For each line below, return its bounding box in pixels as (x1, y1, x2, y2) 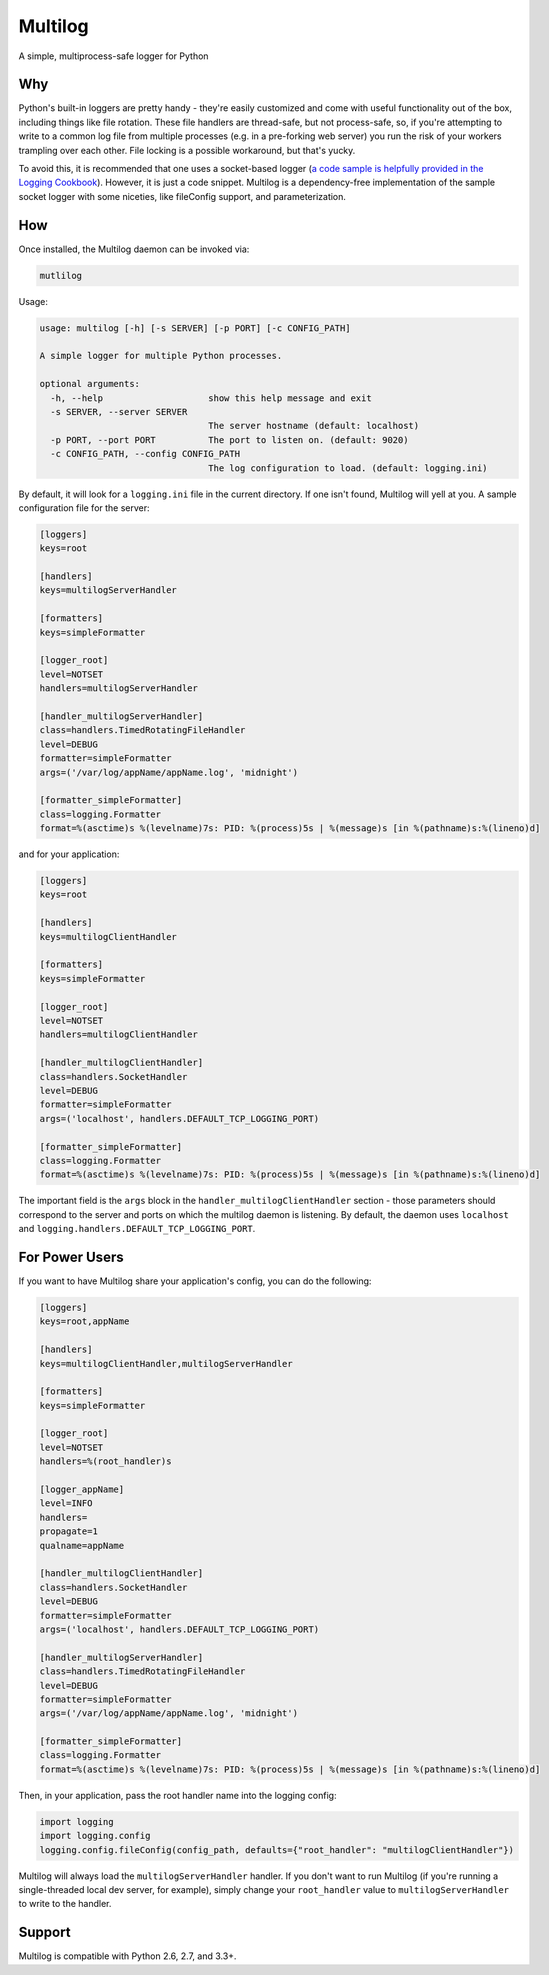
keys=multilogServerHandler (39, 585, 177, 596)
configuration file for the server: (18, 501, 150, 514)
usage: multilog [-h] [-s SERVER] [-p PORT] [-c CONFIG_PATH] (39, 322, 351, 334)
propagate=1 (39, 1526, 99, 1537)
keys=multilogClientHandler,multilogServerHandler (39, 1358, 294, 1369)
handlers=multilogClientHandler (39, 1029, 199, 1040)
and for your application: (18, 848, 120, 860)
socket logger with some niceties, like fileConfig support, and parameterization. (18, 190, 347, 202)
